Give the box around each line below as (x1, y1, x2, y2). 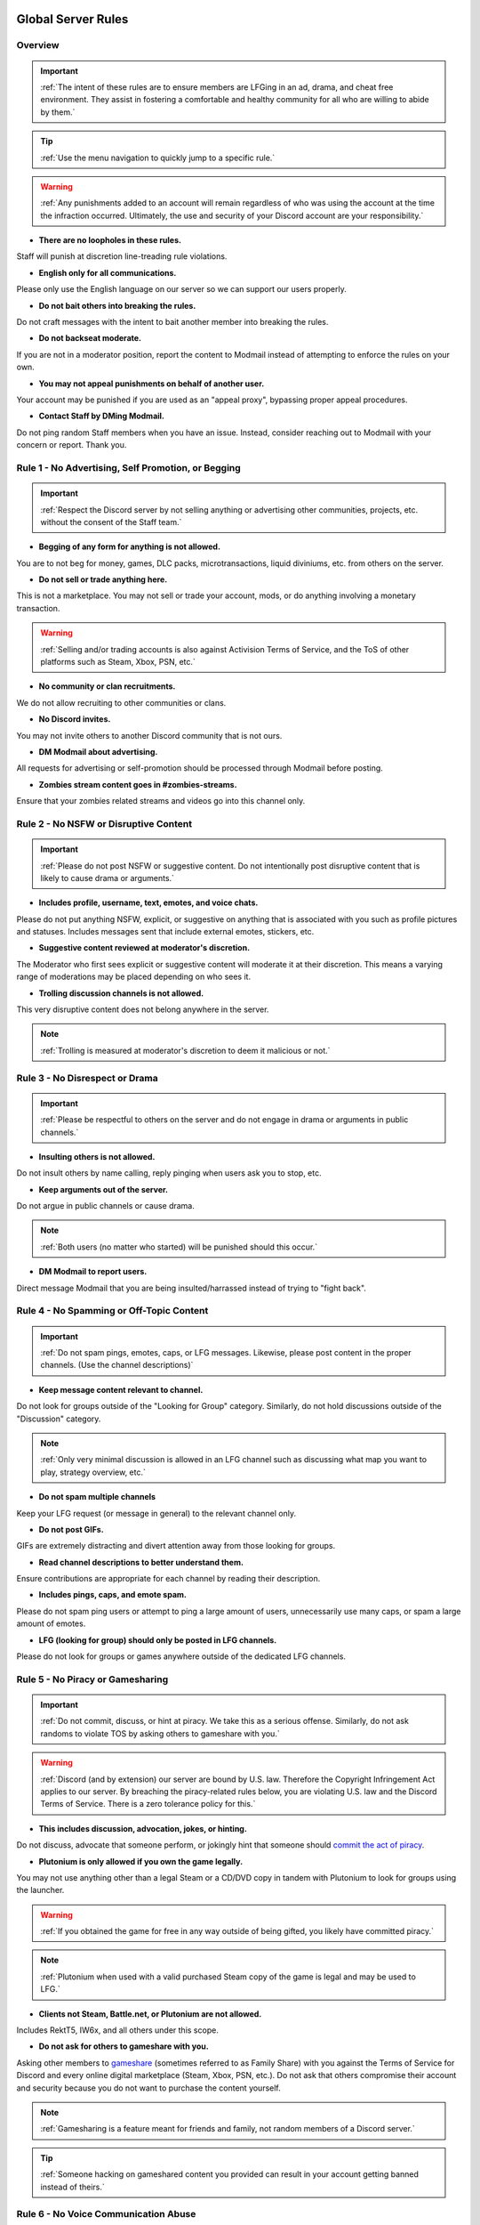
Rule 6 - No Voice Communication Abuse (16, 2208, 196, 2221)
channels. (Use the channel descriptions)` (40, 1360, 194, 1371)
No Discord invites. (38, 714, 111, 724)
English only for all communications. (38, 267, 177, 278)
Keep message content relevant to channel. (38, 1384, 204, 1395)
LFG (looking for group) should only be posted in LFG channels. (38, 1634, 277, 1646)
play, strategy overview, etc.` (40, 1467, 147, 1477)
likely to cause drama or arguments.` (40, 872, 175, 883)
